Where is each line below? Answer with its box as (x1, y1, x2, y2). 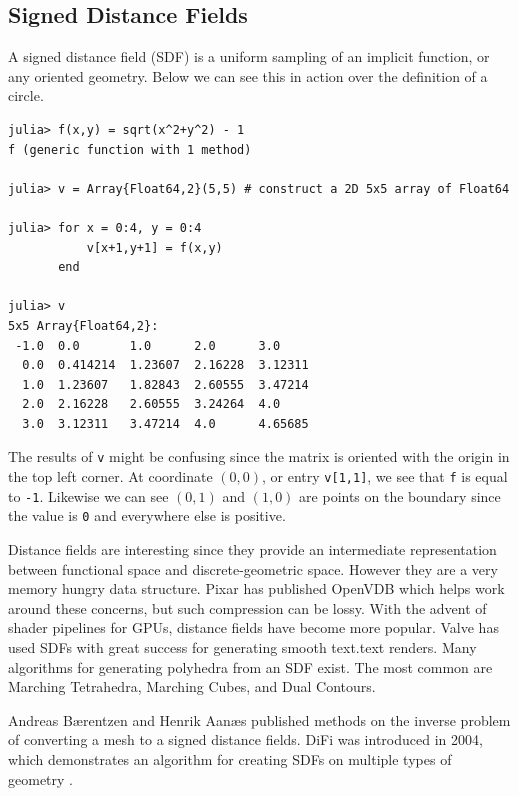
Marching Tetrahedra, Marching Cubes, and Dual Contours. (8, 676, 376, 697)
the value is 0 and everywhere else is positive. (8, 505, 286, 526)
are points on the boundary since (299, 485, 501, 506)
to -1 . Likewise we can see (8, 485, 169, 506)
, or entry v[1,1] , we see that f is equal (262, 466, 508, 487)
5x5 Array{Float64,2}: (8, 318, 159, 333)
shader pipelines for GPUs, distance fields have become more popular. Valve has (8, 617, 499, 638)
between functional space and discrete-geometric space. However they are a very (8, 558, 498, 579)
